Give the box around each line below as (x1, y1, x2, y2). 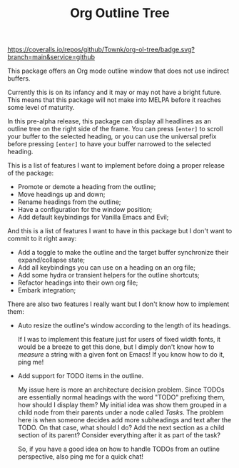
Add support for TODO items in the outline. (17, 372, 144, 380)
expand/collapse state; (17, 255, 86, 265)
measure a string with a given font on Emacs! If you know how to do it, (17, 350, 225, 359)
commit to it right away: (7, 234, 77, 243)
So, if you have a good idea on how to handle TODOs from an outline (17, 444, 220, 454)
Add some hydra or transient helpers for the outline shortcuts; (17, 271, 200, 280)
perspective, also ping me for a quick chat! (17, 452, 144, 461)
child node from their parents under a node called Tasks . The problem (17, 408, 224, 417)
